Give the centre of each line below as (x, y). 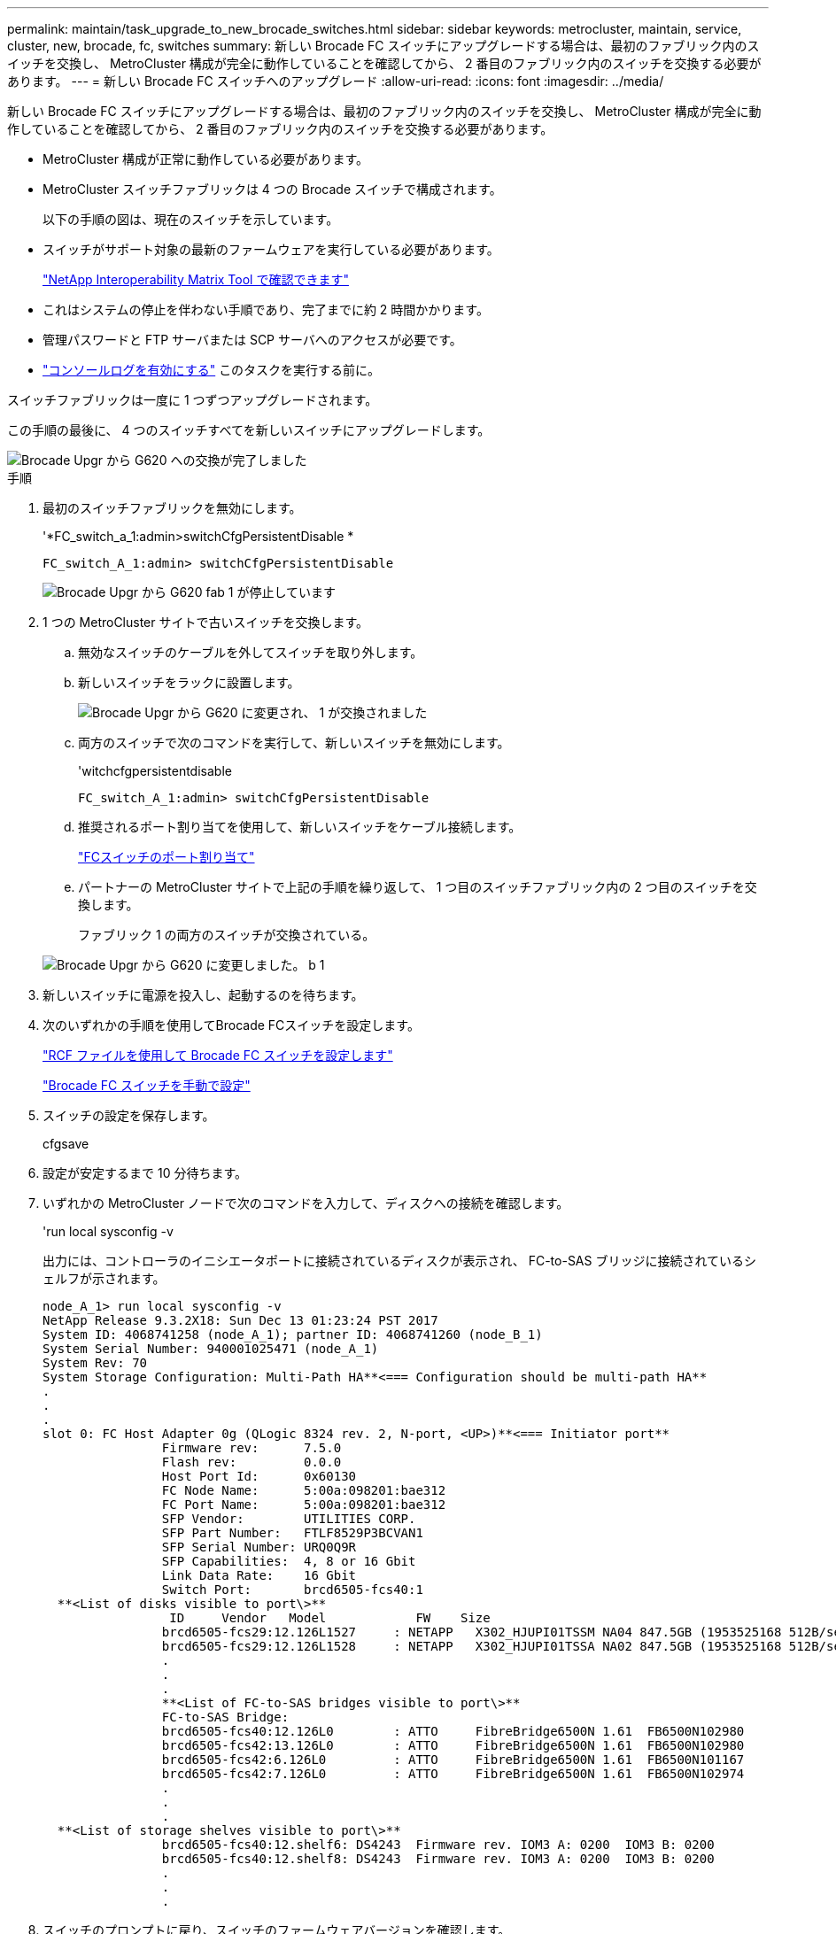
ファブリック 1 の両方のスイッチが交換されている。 (227, 935)
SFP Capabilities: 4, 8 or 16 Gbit (289, 1561)
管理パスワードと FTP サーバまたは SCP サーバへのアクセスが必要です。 (252, 340)
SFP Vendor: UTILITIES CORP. (289, 1519)
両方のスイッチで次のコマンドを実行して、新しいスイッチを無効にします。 (294, 743)
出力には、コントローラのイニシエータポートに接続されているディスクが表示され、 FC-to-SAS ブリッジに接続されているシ (400, 1261)
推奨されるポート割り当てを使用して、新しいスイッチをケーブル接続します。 (300, 827)
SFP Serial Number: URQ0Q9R (259, 1547)
